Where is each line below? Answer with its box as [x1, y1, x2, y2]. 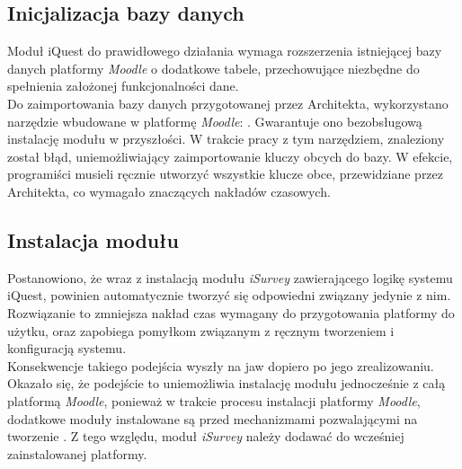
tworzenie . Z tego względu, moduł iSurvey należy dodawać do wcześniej [7, 427, 404, 446]
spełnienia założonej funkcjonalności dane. [7, 76, 239, 95]
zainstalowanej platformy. [7, 444, 147, 463]
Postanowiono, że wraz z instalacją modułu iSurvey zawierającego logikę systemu [7, 268, 453, 287]
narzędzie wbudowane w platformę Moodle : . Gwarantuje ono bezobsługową [7, 111, 422, 130]
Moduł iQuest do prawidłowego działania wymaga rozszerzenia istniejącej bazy [7, 41, 442, 60]
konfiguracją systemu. [7, 339, 127, 358]
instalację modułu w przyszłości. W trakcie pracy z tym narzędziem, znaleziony [7, 129, 445, 148]
